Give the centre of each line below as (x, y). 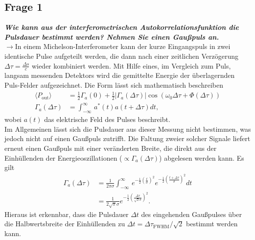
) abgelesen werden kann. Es (202, 157)
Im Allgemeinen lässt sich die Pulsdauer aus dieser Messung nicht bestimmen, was (128, 129)
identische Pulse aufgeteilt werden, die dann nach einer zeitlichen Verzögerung (122, 56)
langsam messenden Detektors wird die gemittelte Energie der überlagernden (120, 75)
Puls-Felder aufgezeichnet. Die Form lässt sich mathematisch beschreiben (114, 85)
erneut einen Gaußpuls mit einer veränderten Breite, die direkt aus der (111, 148)
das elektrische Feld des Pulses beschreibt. (107, 119)
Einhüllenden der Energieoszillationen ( (63, 157)
